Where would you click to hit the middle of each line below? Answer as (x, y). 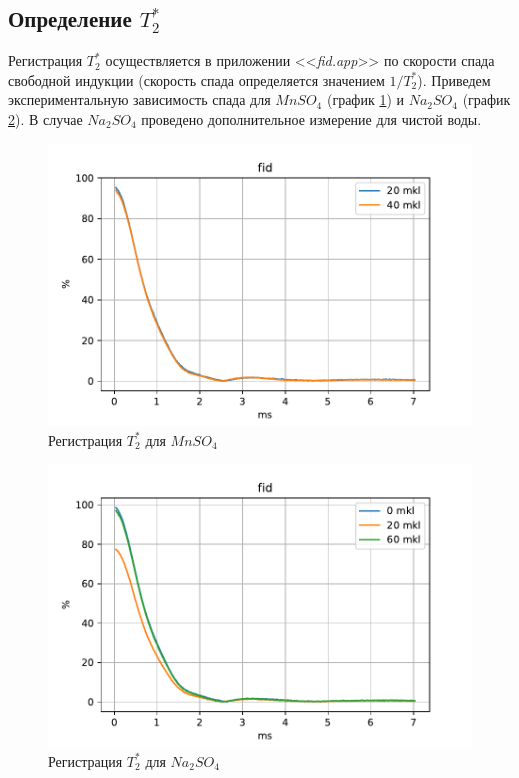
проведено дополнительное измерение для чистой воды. (311, 118)
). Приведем (454, 79)
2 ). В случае (45, 118)
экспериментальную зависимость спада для (139, 99)
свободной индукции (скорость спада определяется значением (196, 79)
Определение (70, 18)
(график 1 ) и (365, 99)
